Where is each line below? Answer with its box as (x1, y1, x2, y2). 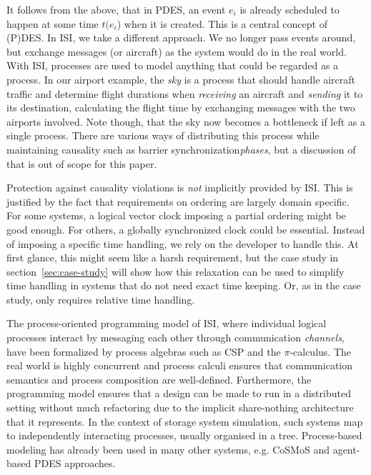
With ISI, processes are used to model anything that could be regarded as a (6, 58, 339, 73)
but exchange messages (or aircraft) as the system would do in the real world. (6, 44, 347, 59)
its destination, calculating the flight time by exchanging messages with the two (6, 100, 355, 115)
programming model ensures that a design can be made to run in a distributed (6, 386, 351, 401)
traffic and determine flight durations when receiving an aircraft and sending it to (6, 86, 363, 101)
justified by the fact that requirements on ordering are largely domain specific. (6, 194, 350, 209)
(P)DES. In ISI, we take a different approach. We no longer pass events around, (6, 30, 356, 45)
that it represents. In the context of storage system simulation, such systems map (6, 414, 363, 429)
